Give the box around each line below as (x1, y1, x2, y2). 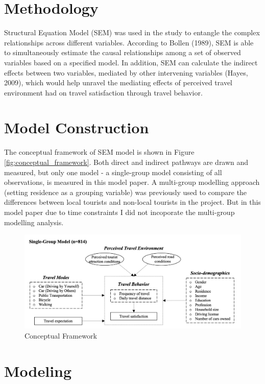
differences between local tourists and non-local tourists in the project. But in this (4, 197, 261, 207)
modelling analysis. (4, 217, 64, 227)
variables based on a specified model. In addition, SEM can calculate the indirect (4, 57, 258, 67)
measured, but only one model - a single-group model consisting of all (4, 166, 222, 177)
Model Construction (4, 117, 149, 138)
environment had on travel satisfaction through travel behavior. (4, 87, 203, 98)
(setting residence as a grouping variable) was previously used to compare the (4, 186, 247, 197)
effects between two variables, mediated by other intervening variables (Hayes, (4, 67, 248, 78)
